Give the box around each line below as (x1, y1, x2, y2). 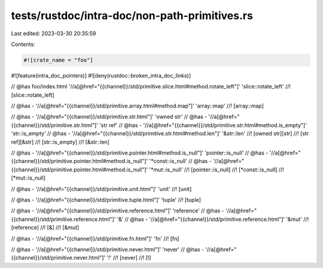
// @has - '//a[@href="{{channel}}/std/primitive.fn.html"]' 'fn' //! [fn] (11, 235, 179, 242)
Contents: (11, 41, 35, 48)
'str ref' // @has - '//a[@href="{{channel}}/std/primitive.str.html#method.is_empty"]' (99, 121, 307, 128)
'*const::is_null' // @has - (149, 158, 212, 165)
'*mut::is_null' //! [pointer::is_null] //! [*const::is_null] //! (149, 166, 284, 173)
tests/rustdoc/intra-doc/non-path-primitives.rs (11, 9, 254, 22)
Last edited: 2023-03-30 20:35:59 (11, 30, 96, 37)
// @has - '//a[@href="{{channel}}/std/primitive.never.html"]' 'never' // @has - (11, 245, 205, 253)
